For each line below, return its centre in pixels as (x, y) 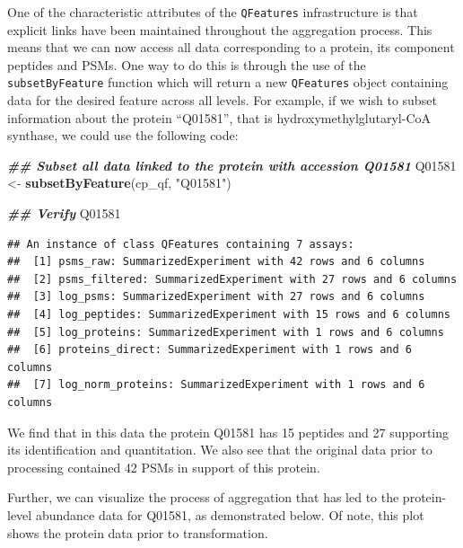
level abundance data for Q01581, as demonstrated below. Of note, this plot (216, 514)
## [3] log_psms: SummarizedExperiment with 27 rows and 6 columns (216, 297)
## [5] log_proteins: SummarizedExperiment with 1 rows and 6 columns (226, 332)
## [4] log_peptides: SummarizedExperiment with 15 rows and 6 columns (229, 315)
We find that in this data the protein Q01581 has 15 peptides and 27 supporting (228, 432)
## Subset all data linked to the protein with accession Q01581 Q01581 (232, 165)
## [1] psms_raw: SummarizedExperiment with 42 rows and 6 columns (216, 262)
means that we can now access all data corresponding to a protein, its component (231, 47)
